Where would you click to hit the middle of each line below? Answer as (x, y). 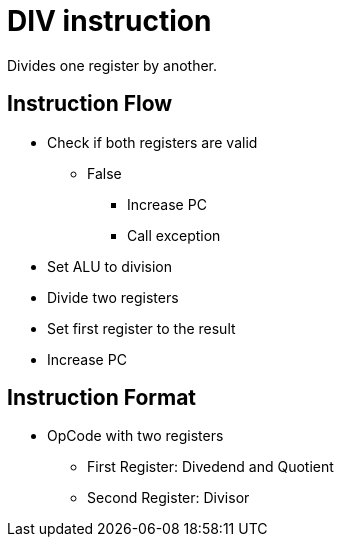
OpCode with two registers (135, 436)
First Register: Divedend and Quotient (210, 467)
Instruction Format (102, 398)
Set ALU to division (110, 266)
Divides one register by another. (112, 65)
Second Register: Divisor (168, 498)
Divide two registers (113, 297)
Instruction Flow (90, 104)
